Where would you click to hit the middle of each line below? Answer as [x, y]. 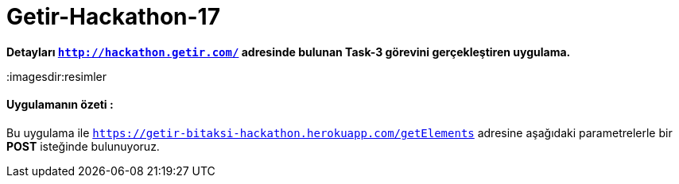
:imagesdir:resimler [57, 76]
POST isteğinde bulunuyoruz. [83, 146]
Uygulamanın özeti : [60, 105]
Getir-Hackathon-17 [113, 17]
